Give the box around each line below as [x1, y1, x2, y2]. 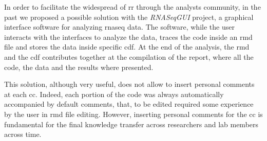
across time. [4, 129, 42, 139]
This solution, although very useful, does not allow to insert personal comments [4, 79, 255, 89]
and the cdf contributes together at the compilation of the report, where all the [4, 51, 254, 62]
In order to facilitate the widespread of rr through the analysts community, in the [4, 2, 261, 12]
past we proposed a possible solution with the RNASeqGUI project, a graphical [4, 11, 254, 22]
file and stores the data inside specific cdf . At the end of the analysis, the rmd [4, 41, 250, 52]
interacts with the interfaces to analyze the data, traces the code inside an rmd [4, 31, 253, 42]
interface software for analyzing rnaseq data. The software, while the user [4, 21, 235, 32]
